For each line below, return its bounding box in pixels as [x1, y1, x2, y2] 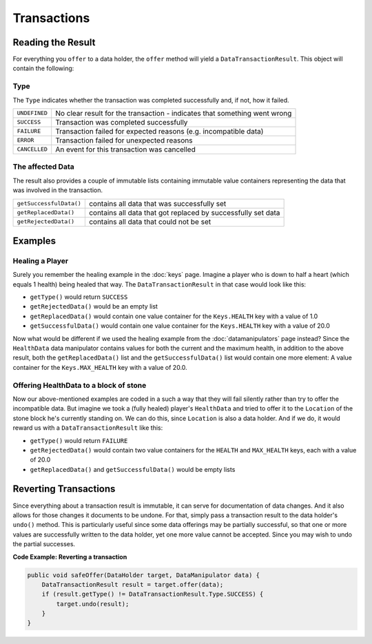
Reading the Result [12, 37, 96, 48]
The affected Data [12, 162, 75, 172]
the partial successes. [12, 540, 76, 548]
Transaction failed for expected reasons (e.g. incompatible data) [55, 126, 264, 136]
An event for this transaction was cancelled [55, 145, 196, 154]
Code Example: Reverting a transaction [12, 552, 127, 561]
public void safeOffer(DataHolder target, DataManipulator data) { [27, 571, 260, 579]
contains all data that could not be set [88, 217, 211, 227]
